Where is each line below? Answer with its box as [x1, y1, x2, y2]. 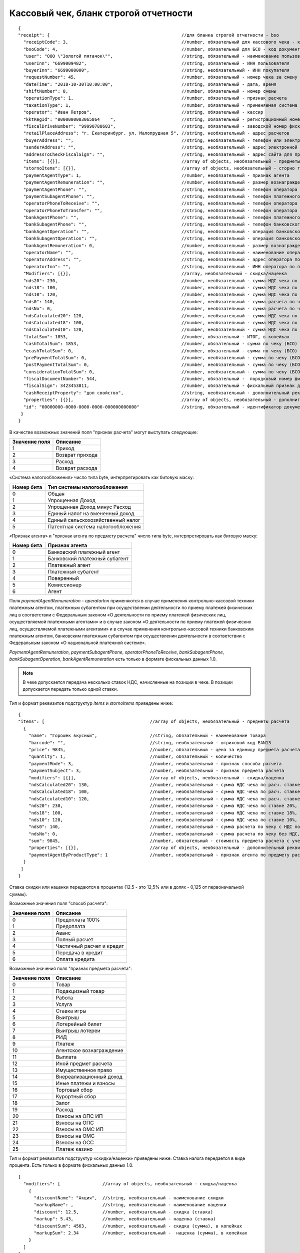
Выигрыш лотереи [55, 1027, 100, 1034]
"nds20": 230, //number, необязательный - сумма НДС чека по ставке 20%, [28, 803, 297, 809]
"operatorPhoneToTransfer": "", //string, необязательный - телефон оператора [23, 207, 297, 213]
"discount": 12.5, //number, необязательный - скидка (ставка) [33, 1209, 213, 1215]
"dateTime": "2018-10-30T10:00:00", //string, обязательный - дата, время [23, 81, 277, 87]
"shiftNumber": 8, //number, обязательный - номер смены [23, 88, 277, 94]
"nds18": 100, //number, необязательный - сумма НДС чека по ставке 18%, [28, 810, 297, 815]
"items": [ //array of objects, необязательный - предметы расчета [18, 719, 290, 724]
